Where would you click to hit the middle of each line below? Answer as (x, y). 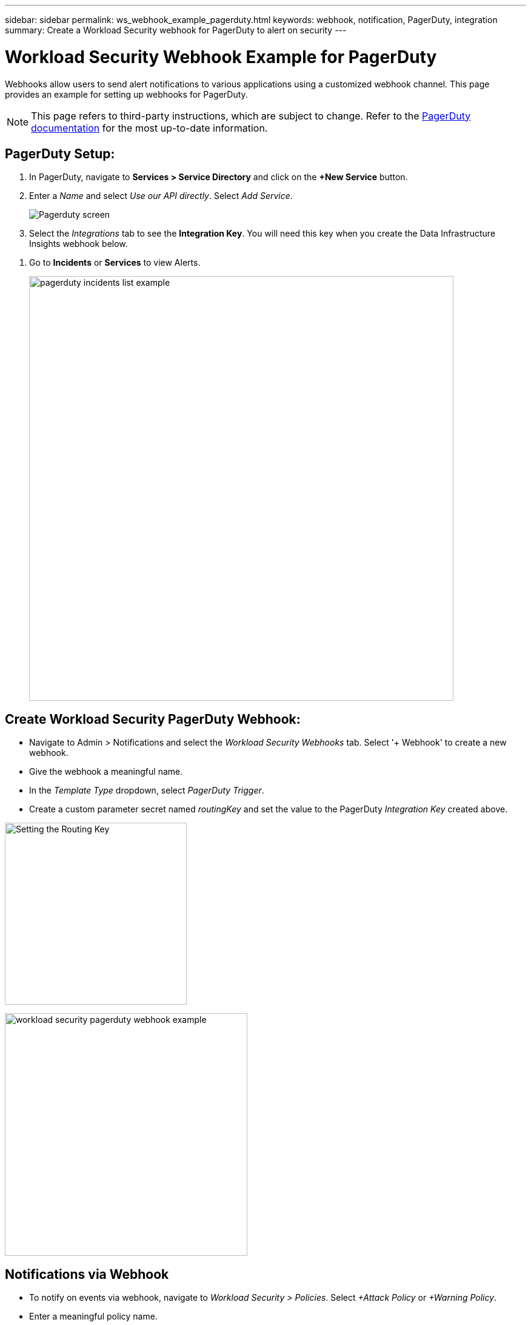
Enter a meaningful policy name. (93, 1317)
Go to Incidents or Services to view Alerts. (115, 263)
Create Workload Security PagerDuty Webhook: (153, 719)
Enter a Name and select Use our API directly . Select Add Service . (161, 196)
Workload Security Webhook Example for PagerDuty (221, 57)
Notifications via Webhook (87, 1274)
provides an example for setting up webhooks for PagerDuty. (126, 94)
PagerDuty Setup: (60, 153)
